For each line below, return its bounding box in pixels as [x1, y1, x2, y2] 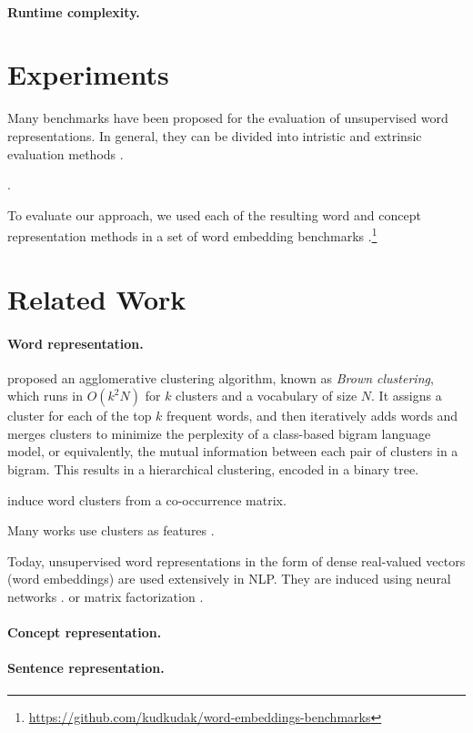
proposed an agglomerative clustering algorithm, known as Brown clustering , [7, 368, 434, 387]
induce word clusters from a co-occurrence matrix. [7, 490, 287, 509]
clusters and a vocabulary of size [176, 386, 357, 405]
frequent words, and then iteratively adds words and [166, 406, 458, 425]
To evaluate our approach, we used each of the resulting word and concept [7, 205, 421, 224]
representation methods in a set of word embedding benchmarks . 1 [7, 224, 377, 245]
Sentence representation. [7, 658, 165, 677]
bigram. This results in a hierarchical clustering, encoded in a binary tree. [7, 460, 419, 479]
